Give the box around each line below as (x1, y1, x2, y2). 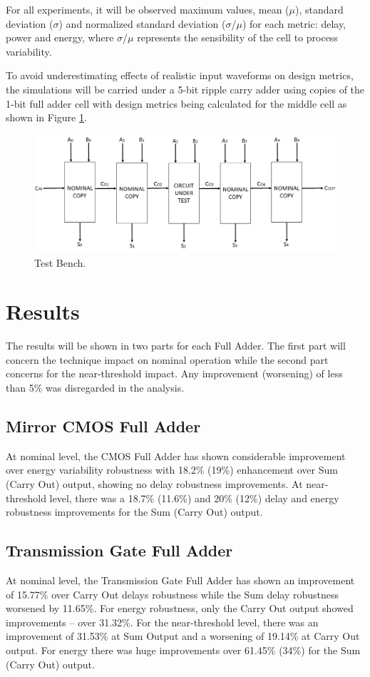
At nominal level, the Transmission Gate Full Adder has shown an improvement (6, 573, 355, 588)
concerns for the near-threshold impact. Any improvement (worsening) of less (6, 366, 343, 381)
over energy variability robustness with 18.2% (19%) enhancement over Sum (6, 462, 338, 477)
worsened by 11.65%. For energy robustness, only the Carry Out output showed (6, 601, 354, 616)
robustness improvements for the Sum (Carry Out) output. (6, 504, 263, 519)
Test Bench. (34, 255, 86, 270)
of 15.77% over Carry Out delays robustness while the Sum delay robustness (6, 586, 339, 601)
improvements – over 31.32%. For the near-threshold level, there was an (6, 614, 319, 629)
